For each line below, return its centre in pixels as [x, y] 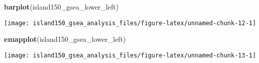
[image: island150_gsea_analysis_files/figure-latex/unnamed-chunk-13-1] [130, 55]
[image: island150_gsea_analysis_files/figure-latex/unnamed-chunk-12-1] [130, 23]
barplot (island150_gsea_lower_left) [61, 7]
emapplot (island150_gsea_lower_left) [65, 39]
